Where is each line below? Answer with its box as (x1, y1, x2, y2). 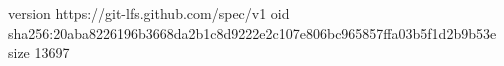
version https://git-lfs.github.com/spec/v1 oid (8, 3, 290, 23)
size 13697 (8, 42, 70, 63)
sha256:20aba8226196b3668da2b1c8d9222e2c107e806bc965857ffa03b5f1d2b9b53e (8, 22, 497, 43)
